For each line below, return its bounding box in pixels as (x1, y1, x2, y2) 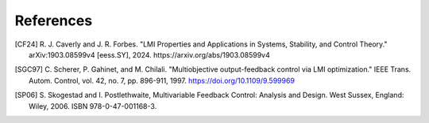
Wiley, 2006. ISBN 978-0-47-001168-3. (29, 101, 157, 110)
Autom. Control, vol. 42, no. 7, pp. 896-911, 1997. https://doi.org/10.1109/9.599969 (29, 76, 296, 85)
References (14, 12, 93, 29)
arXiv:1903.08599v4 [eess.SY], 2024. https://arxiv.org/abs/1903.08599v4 (29, 50, 270, 59)
